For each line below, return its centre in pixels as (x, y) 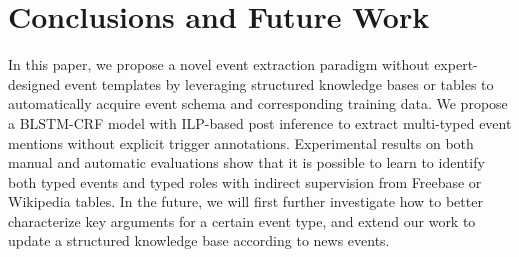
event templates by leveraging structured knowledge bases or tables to (279, 83)
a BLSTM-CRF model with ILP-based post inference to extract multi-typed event (260, 122)
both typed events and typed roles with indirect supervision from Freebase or (245, 181)
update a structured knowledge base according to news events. (199, 240)
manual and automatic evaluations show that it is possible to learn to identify (246, 162)
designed (34, 83)
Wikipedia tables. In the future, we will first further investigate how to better (245, 201)
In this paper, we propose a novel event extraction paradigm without (219, 64)
